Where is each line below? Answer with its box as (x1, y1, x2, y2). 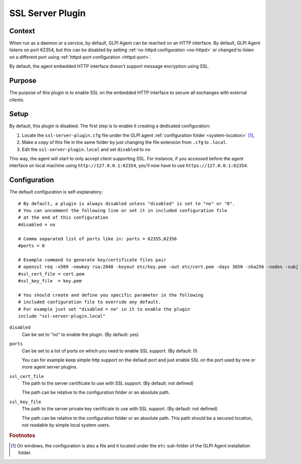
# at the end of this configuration (18, 215, 108, 221)
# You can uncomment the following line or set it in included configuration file (18, 208, 227, 214)
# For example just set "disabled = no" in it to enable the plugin (18, 306, 190, 312)
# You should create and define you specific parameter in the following (18, 292, 204, 298)
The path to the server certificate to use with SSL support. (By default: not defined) (22, 380, 194, 387)
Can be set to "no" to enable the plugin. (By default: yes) (22, 331, 139, 337)
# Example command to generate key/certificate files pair (18, 257, 167, 262)
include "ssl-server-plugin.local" (18, 313, 106, 319)
